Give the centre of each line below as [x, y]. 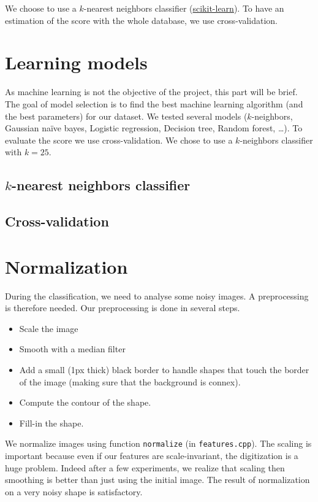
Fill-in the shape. [51, 423]
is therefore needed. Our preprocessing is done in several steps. [123, 308]
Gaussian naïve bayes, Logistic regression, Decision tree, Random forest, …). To [154, 128]
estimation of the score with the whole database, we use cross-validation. [141, 20]
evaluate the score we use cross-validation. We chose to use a [119, 140]
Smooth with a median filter [72, 349]
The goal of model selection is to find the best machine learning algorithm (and [154, 103]
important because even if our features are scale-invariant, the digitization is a [152, 455]
